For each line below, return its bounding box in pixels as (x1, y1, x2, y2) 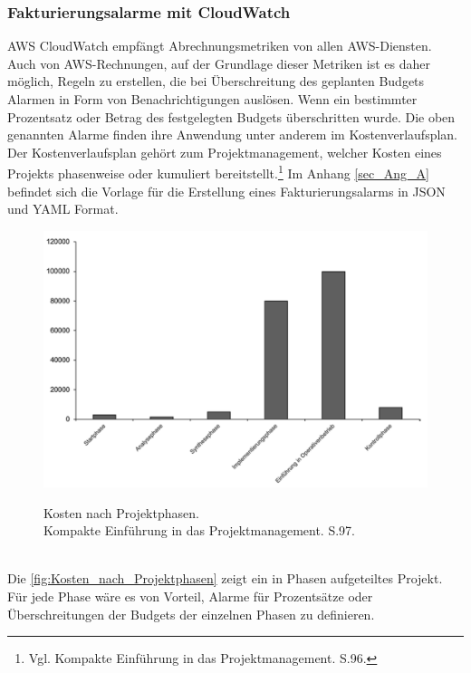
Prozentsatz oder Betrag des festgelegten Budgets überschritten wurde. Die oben (7, 107, 456, 126)
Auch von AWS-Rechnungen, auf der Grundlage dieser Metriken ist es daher (7, 53, 431, 72)
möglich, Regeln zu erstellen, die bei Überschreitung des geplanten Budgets (7, 72, 425, 91)
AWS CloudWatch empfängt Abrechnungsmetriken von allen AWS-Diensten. (7, 36, 432, 55)
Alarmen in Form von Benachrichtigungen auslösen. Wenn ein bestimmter (7, 90, 418, 108)
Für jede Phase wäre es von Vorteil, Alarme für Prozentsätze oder (7, 587, 373, 605)
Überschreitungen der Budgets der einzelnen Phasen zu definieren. (7, 604, 375, 623)
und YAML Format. (7, 199, 119, 218)
